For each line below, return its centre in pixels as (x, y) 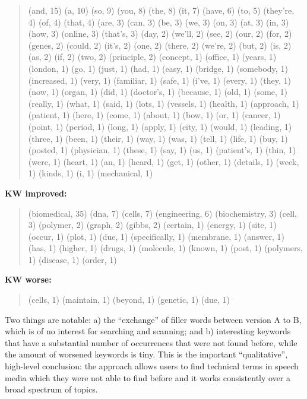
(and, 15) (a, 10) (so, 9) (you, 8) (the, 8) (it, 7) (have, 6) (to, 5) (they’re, (161, 10)
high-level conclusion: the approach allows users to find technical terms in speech (152, 366)
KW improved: (36, 193)
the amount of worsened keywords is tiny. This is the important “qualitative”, (146, 354)
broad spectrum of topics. (51, 389)
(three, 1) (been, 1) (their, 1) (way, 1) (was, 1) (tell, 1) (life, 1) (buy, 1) (158, 138)
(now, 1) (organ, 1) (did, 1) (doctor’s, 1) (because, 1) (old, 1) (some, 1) (158, 92)
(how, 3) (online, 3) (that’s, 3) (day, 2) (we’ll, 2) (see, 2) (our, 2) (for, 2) (160, 34)
